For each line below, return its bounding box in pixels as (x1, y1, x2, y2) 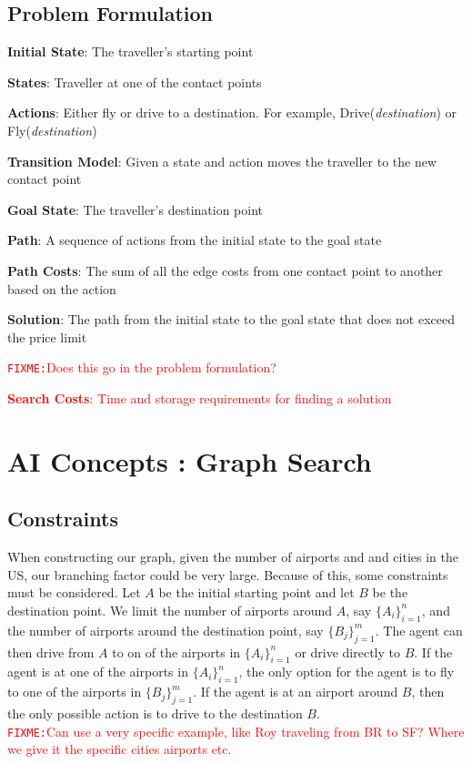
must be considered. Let (7, 583, 141, 602)
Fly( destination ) (7, 120, 97, 139)
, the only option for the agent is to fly (238, 662, 455, 681)
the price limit (7, 327, 87, 346)
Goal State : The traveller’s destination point (7, 199, 263, 219)
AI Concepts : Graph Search (7, 442, 372, 479)
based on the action (7, 279, 116, 298)
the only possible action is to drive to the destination (7, 703, 303, 722)
